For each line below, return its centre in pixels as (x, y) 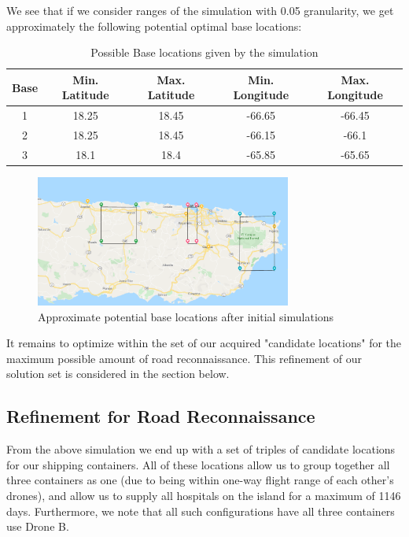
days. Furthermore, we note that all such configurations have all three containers (201, 511)
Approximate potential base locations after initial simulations (186, 316)
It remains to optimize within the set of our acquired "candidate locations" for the (204, 343)
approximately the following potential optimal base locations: (154, 26)
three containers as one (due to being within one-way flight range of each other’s (200, 480)
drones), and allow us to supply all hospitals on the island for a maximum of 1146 (204, 495)
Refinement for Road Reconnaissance (161, 416)
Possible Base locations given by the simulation (204, 52)
